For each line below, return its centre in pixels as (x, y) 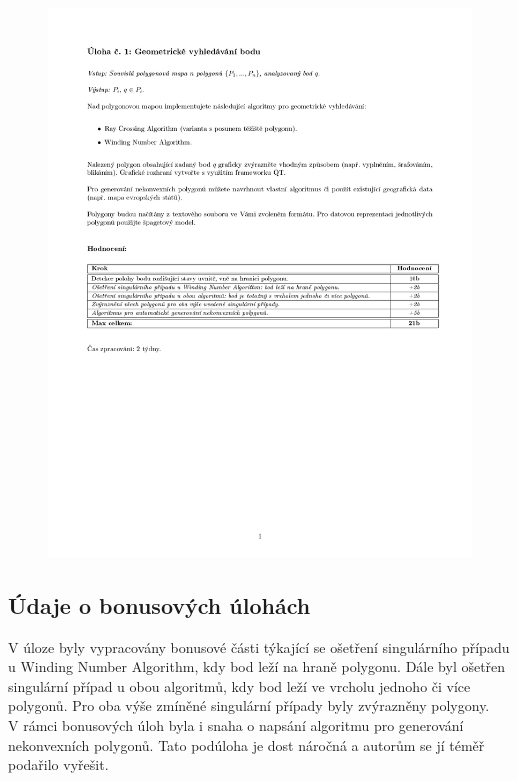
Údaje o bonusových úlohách (159, 604)
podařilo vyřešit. (58, 764)
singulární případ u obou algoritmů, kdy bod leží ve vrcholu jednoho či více (239, 685)
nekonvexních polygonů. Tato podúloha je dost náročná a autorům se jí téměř (246, 744)
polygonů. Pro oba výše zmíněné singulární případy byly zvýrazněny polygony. (249, 705)
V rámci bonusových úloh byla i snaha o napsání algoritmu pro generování (236, 725)
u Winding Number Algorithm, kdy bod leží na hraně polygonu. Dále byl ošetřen (257, 666)
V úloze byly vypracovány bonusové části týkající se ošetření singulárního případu (259, 646)
